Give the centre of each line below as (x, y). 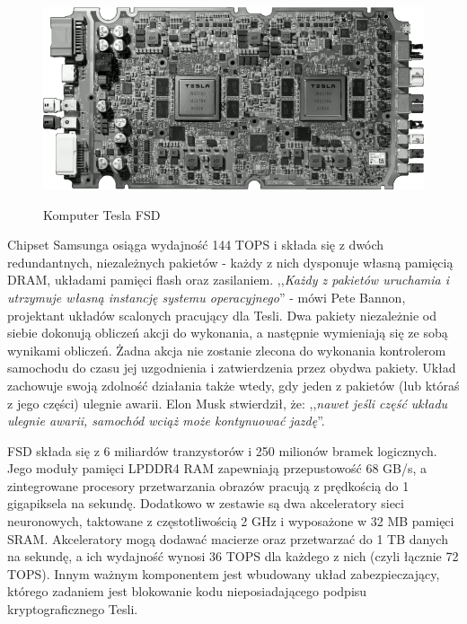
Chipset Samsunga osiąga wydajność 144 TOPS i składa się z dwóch (196, 245)
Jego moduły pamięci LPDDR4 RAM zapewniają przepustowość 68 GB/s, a (217, 468)
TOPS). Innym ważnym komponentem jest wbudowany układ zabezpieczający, (224, 573)
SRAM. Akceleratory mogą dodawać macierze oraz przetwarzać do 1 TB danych (228, 538)
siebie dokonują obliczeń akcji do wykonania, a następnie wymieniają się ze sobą (228, 333)
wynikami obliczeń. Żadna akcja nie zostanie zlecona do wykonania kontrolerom (227, 350)
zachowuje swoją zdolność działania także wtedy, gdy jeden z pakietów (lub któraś (233, 385)
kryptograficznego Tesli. (73, 609)
